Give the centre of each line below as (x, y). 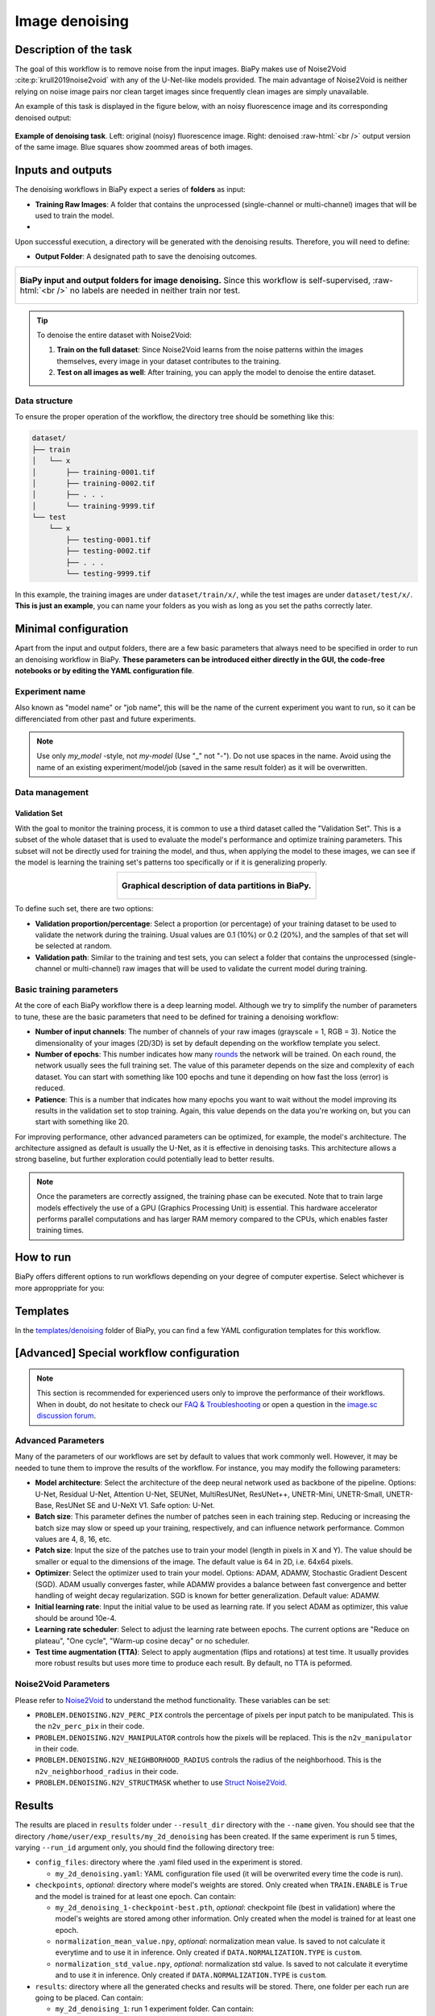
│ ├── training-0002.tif (94, 483)
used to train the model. (75, 216)
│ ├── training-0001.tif (94, 472)
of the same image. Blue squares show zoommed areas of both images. (134, 147)
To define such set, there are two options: (84, 909)
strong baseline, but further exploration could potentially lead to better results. (145, 1159)
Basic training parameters (66, 989)
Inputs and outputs (64, 171)
